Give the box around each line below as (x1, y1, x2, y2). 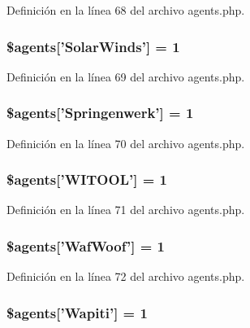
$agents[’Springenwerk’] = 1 (6, 103, 194, 123)
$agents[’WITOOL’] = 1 (6, 169, 167, 190)
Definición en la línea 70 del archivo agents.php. (6, 134, 245, 151)
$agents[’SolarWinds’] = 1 (6, 36, 180, 56)
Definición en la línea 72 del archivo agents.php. (6, 268, 245, 285)
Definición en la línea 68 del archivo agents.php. (6, 2, 245, 18)
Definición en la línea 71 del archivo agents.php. (6, 201, 245, 218)
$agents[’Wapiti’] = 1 (6, 302, 148, 322)
